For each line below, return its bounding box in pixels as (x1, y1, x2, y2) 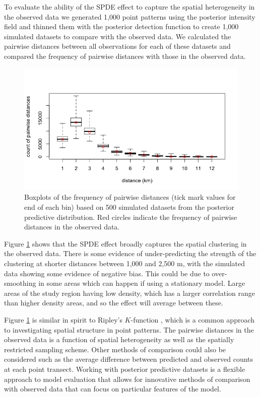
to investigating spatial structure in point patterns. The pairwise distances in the (4, 324, 254, 335)
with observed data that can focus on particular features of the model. (4, 383, 221, 394)
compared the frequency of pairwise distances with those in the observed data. (4, 50, 246, 61)
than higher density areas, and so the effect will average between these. (4, 297, 223, 308)
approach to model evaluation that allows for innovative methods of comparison (4, 373, 250, 384)
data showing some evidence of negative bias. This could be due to (4, 268, 210, 278)
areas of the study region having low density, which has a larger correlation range (4, 287, 255, 298)
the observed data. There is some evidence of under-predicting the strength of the (4, 248, 256, 259)
